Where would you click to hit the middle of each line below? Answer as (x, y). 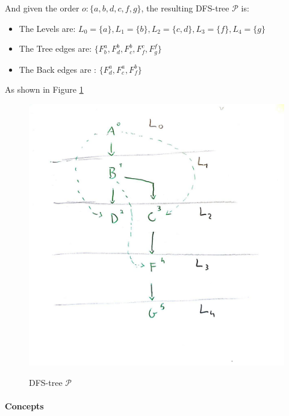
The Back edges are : (58, 69)
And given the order (42, 8)
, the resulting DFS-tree (185, 8)
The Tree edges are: (55, 48)
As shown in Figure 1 (44, 89)
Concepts (24, 405)
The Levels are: (47, 28)
